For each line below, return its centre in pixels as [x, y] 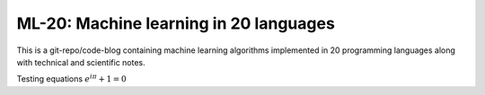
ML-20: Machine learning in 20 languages [176, 23]
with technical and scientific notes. [81, 62]
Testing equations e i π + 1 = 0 [71, 78]
